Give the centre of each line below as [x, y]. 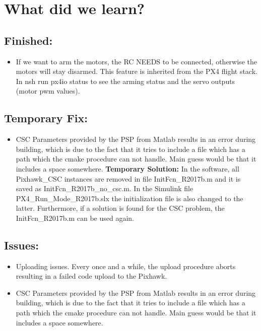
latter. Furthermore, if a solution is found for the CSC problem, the [120, 208]
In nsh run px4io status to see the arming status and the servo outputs [125, 81]
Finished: [28, 40]
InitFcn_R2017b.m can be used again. [75, 218]
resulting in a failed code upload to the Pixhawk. [91, 276]
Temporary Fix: [46, 118]
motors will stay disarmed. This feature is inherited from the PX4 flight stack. [137, 71]
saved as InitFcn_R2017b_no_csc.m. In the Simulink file [105, 188]
